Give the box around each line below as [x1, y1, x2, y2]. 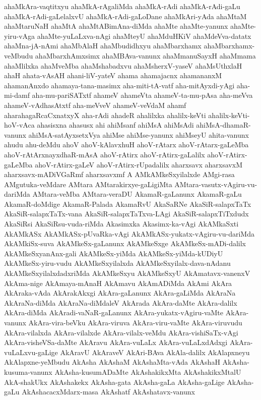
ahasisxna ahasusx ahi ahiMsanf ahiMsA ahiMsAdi [37, 120, 194, 130]
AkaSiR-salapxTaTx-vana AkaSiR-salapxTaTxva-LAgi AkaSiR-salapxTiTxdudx [4, 208, 249, 219]
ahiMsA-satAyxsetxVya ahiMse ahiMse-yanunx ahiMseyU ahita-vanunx [28, 129, 249, 140]
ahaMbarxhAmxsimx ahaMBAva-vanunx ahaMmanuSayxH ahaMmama [35, 50, 256, 61]
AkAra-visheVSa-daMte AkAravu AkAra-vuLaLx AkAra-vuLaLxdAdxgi [4, 337, 228, 348]
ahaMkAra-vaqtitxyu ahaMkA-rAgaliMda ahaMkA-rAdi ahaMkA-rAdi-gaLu [4, 1, 240, 11]
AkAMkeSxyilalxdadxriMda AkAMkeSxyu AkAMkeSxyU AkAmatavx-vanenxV [4, 268, 250, 278]
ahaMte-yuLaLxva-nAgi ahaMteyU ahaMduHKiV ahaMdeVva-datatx [37, 30, 251, 41]
